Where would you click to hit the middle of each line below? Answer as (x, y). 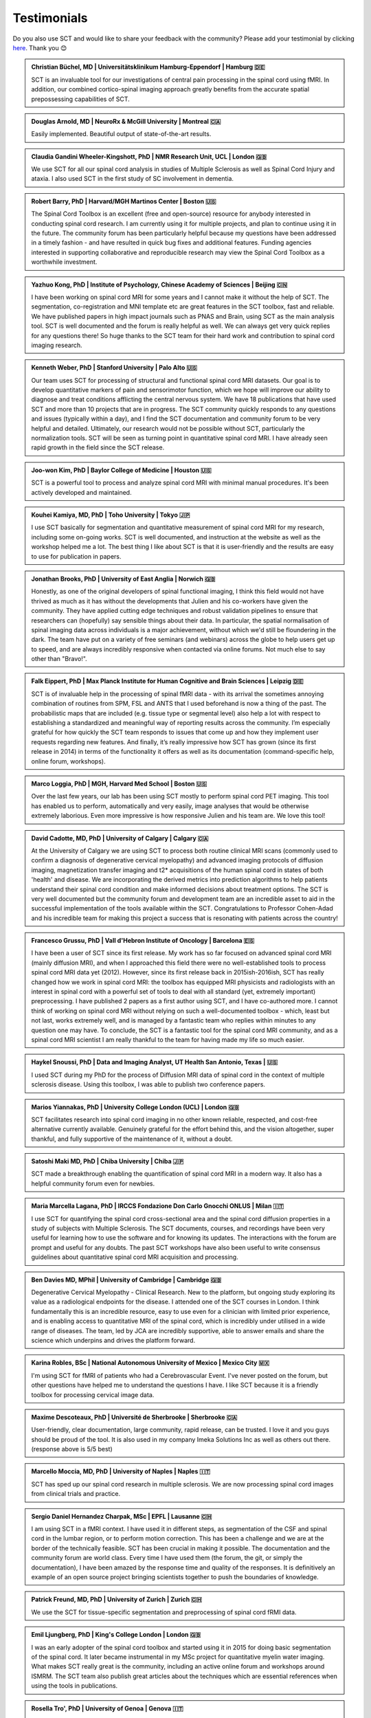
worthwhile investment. (64, 262)
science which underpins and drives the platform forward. (113, 1340)
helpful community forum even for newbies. (93, 1183)
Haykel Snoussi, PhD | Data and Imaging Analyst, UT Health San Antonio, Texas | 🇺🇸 (155, 1062)
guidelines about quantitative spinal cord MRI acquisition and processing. (135, 1257)
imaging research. (57, 345)
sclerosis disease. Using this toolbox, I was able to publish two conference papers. (148, 1084)
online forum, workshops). (68, 761)
